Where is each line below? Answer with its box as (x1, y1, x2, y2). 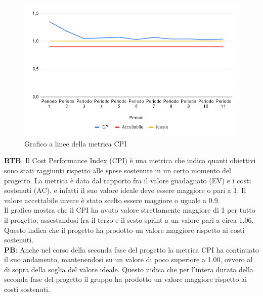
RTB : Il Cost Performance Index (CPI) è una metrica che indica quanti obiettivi (4, 155, 256, 166)
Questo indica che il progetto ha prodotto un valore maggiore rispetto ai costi (4, 224, 245, 235)
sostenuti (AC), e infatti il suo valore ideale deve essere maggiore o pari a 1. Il (4, 185, 246, 195)
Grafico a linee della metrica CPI (24, 138, 127, 149)
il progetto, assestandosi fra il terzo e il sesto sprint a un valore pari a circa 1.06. (4, 214, 254, 225)
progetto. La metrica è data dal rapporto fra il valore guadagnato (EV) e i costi (4, 175, 251, 185)
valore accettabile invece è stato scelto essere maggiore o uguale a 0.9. (4, 194, 220, 205)
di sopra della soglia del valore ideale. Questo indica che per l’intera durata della (4, 264, 253, 274)
